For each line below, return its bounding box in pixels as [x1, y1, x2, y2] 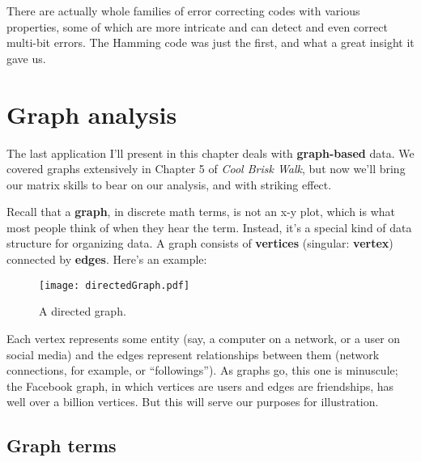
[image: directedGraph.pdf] [39, 279, 190, 291]
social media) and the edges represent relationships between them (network [6, 345, 380, 362]
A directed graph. [39, 303, 126, 320]
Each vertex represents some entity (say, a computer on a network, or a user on [6, 329, 401, 346]
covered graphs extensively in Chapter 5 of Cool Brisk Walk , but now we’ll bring [6, 160, 406, 177]
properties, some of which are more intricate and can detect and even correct [6, 18, 388, 35]
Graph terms [6, 433, 117, 458]
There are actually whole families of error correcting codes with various [6, 2, 360, 19]
